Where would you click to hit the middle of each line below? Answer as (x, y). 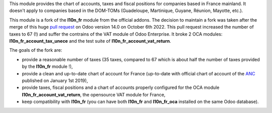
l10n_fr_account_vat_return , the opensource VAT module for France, (94, 94)
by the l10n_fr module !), (47, 67)
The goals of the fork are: (36, 50)
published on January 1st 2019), (55, 80)
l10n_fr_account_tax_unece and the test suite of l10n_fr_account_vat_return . (90, 41)
